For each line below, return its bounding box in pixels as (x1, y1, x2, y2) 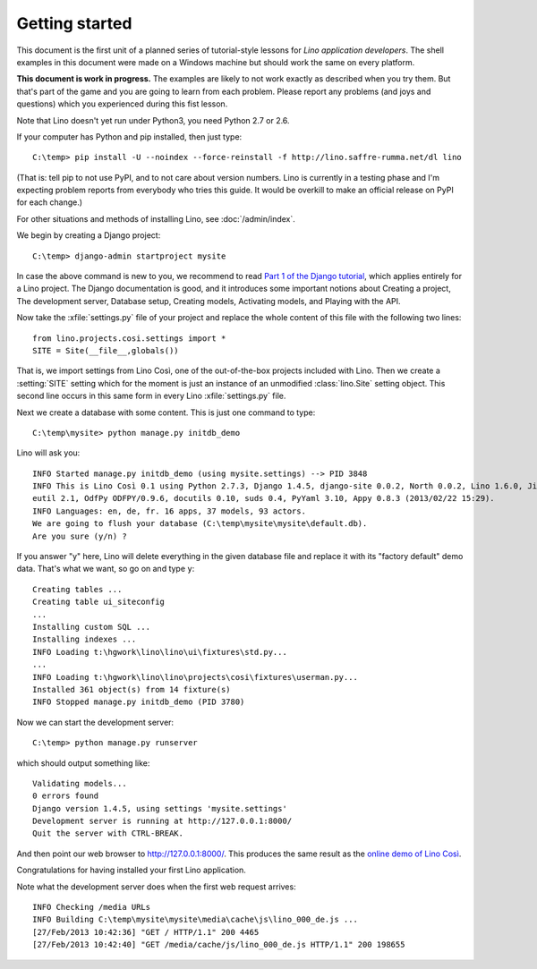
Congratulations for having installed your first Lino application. (16, 864, 246, 876)
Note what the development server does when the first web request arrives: (16, 881, 296, 892)
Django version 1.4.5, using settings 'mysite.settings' (32, 803, 288, 813)
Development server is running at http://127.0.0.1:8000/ (32, 816, 293, 827)
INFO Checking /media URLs (32, 902, 151, 913)
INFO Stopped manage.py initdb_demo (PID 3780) (32, 697, 245, 707)
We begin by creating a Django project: (16, 230, 161, 241)
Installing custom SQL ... (32, 622, 151, 632)
